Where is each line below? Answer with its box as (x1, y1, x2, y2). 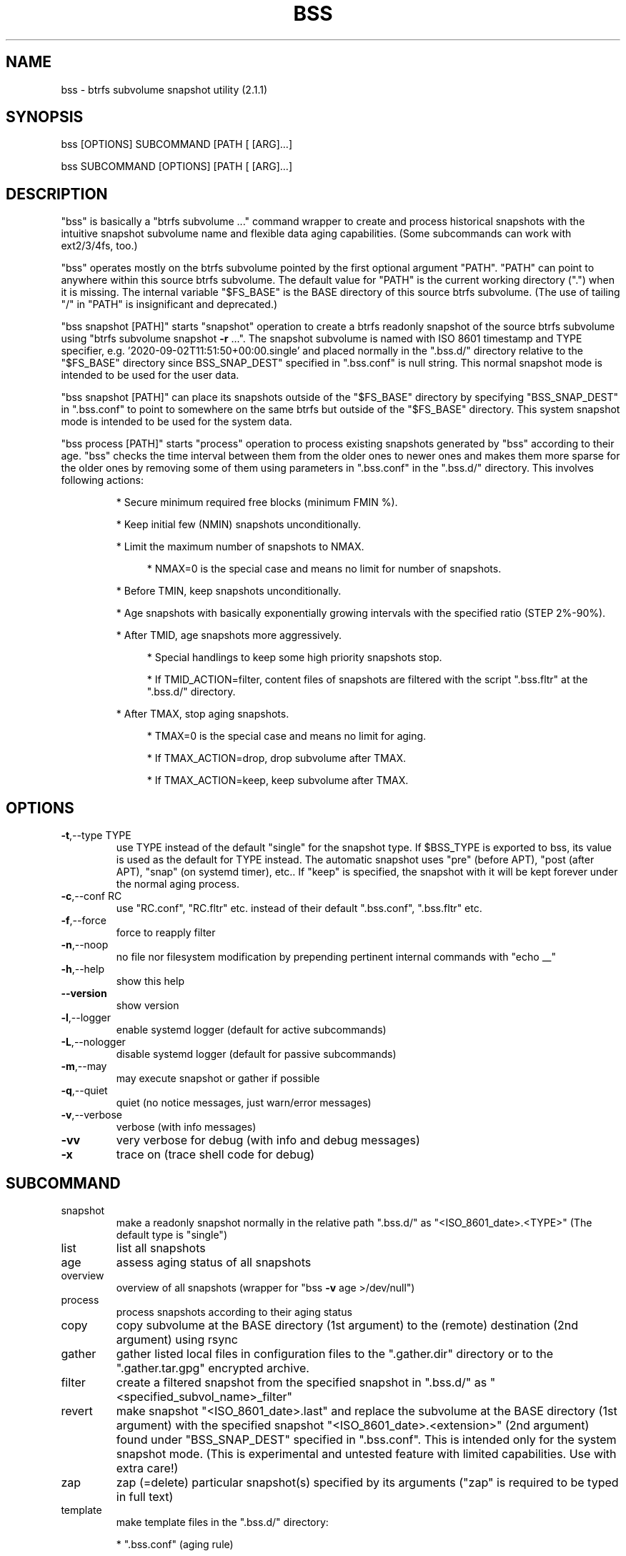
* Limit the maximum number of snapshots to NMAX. (116, 540, 364, 553)
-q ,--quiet (61, 1084, 108, 1097)
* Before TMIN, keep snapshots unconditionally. (116, 585, 342, 598)
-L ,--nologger (61, 1036, 126, 1049)
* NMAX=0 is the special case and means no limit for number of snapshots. (146, 563, 502, 575)
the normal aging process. (116, 878, 239, 891)
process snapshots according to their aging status (116, 1305, 352, 1318)
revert (61, 1403, 93, 1418)
